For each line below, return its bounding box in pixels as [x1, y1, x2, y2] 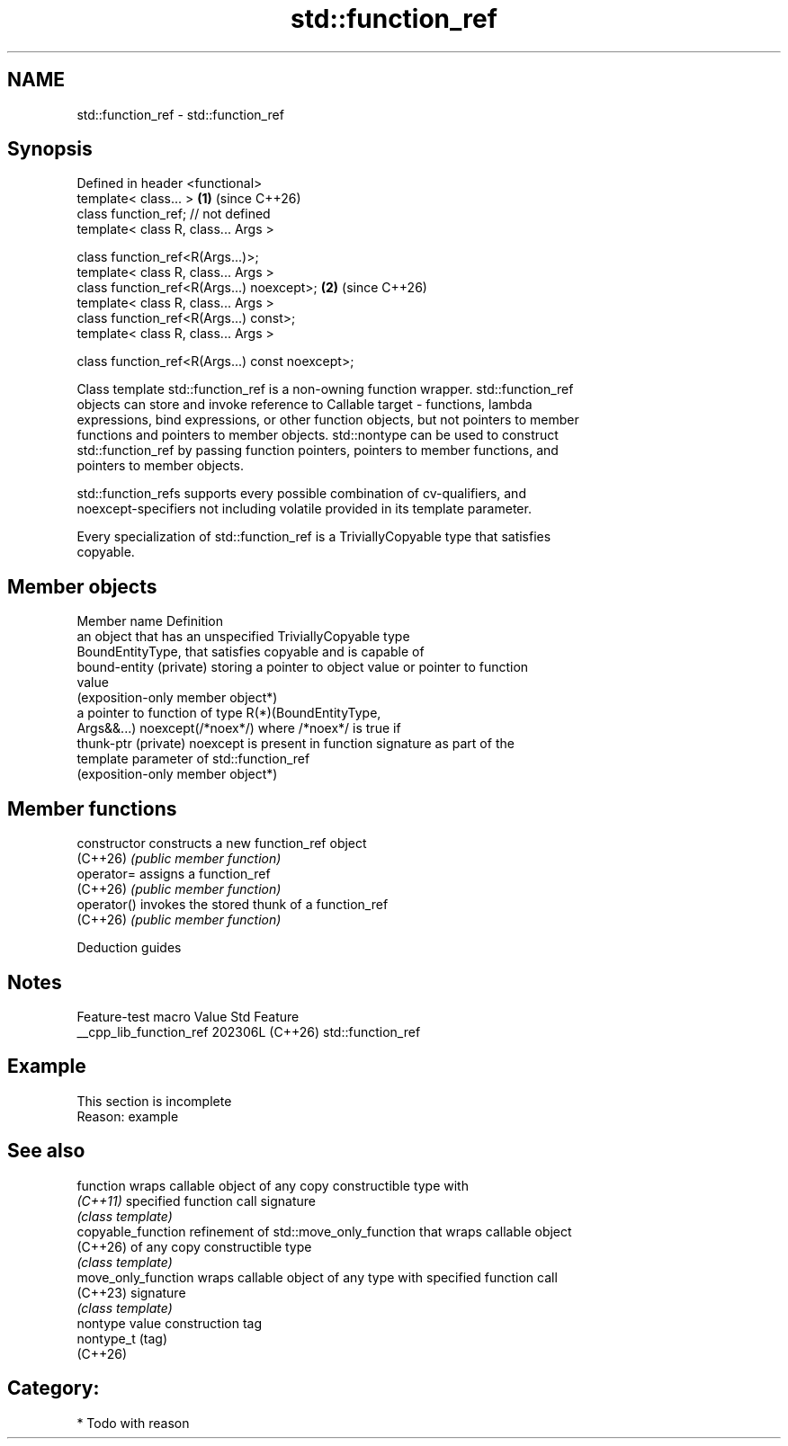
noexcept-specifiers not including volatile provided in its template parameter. [76, 501, 532, 517]
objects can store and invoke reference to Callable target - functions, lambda [76, 397, 533, 413]
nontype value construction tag [76, 1315, 263, 1331]
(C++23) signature [76, 1284, 186, 1300]
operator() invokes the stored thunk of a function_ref [76, 897, 389, 913]
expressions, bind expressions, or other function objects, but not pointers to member [76, 412, 579, 428]
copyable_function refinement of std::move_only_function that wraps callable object [76, 1223, 572, 1239]
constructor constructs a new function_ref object [76, 835, 367, 852]
